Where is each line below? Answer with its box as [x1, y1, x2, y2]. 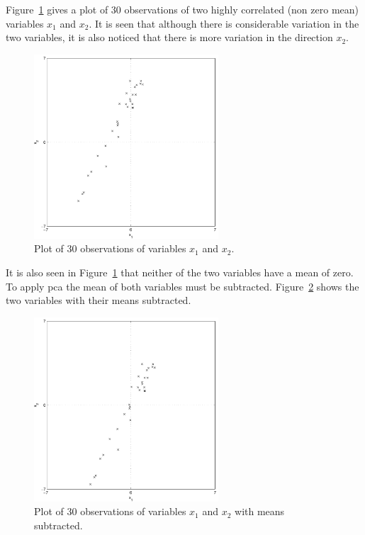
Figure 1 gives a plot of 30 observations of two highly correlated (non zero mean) [6, 2, 359, 16]
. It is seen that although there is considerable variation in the [89, 16, 359, 30]
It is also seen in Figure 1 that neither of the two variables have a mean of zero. [6, 264, 354, 279]
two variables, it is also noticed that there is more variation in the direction [6, 30, 333, 45]
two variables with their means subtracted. [6, 293, 191, 308]
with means [235, 504, 285, 519]
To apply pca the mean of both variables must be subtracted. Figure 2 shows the [6, 278, 359, 293]
